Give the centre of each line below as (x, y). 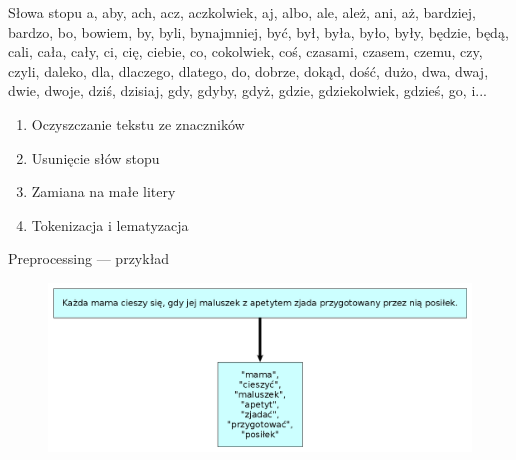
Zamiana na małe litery (103, 191)
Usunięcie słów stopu (95, 157)
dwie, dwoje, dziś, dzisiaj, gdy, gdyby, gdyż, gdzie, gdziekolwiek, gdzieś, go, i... (247, 90)
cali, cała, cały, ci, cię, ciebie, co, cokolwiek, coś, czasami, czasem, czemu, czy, (245, 51)
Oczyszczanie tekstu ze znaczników (138, 123)
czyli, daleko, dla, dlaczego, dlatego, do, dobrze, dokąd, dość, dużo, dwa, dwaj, (248, 70)
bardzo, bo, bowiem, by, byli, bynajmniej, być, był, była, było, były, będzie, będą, (258, 31)
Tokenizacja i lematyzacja (110, 224)
